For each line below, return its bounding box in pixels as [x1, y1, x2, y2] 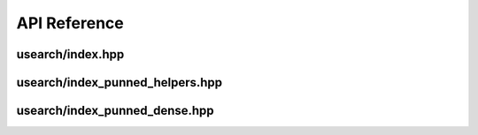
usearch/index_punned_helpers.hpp [16, 75, 223, 90]
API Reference [16, 13, 124, 33]
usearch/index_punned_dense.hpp [16, 103, 214, 118]
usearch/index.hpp [16, 47, 125, 62]
